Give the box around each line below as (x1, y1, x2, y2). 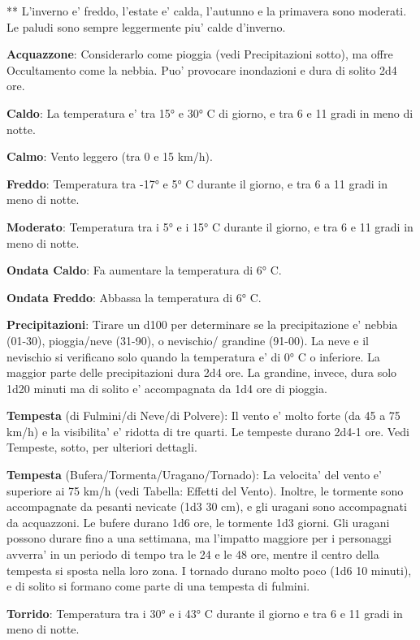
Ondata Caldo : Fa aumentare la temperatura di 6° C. (6, 262, 282, 279)
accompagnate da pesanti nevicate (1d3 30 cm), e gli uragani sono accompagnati (6, 498, 407, 515)
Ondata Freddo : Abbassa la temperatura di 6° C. (6, 288, 262, 305)
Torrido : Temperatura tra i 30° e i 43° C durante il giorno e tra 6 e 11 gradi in (6, 604, 403, 621)
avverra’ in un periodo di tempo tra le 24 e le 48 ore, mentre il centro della (6, 546, 379, 563)
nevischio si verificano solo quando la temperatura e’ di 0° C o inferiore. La (6, 348, 380, 365)
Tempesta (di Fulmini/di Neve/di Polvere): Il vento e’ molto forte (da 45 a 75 (6, 407, 401, 424)
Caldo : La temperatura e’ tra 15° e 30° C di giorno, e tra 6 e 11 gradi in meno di (6, 104, 414, 121)
